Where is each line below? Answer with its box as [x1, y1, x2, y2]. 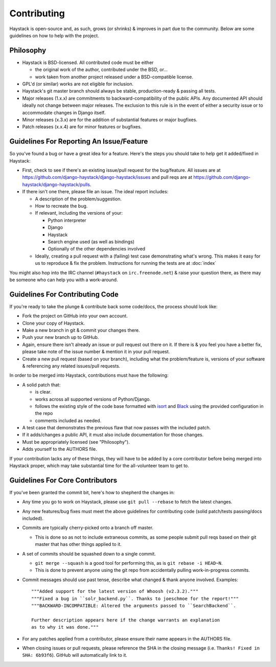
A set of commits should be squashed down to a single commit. [22, 550, 156, 557]
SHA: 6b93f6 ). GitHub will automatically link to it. [22, 652, 128, 658]
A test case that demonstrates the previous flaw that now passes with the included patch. [22, 425, 211, 431]
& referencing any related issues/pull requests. [22, 363, 121, 369]
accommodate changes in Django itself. [22, 109, 106, 116]
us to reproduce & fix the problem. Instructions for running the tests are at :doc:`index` [35, 260, 217, 266]
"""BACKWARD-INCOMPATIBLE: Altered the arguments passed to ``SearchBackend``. [31, 603, 236, 608]
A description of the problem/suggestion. [35, 196, 122, 202]
